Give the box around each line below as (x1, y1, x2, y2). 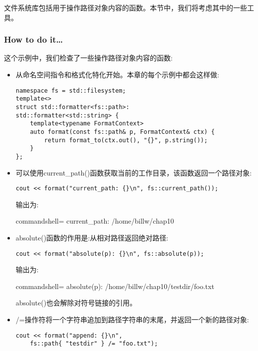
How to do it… (4, 33, 63, 46)
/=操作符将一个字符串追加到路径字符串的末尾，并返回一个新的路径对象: (15, 314, 249, 324)
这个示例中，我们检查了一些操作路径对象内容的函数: (4, 53, 173, 63)
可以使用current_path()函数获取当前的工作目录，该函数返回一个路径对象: (15, 167, 252, 177)
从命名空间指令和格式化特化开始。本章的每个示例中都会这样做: (15, 69, 219, 79)
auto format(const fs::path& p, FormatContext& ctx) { (30, 128, 215, 135)
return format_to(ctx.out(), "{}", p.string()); (44, 136, 208, 144)
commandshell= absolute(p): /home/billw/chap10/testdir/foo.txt (15, 281, 214, 291)
